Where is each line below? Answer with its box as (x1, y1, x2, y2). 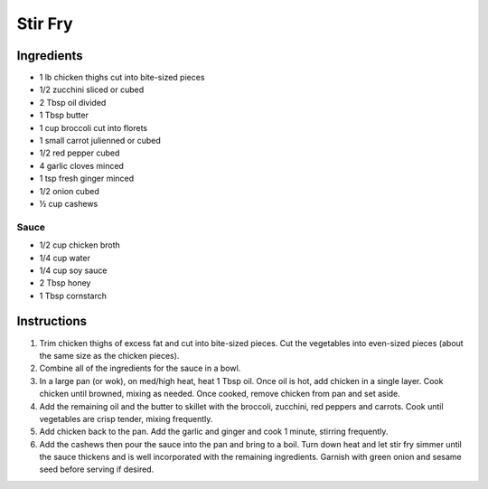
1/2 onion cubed (39, 185, 99, 196)
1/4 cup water (39, 252, 90, 263)
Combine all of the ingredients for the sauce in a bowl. (39, 362, 241, 374)
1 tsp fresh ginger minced (39, 173, 135, 184)
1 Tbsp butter (39, 109, 89, 121)
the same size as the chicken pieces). (39, 350, 180, 361)
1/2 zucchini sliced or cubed (39, 84, 145, 95)
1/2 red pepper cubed (39, 147, 120, 158)
